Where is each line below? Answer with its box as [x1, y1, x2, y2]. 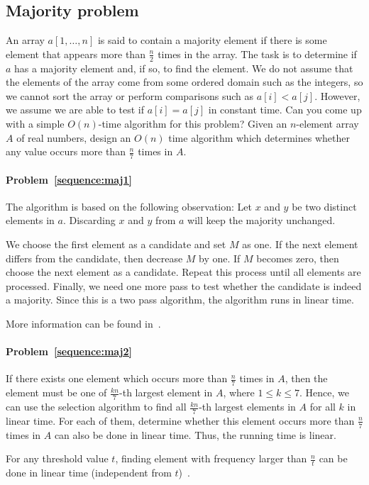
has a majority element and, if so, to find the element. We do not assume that [14, 60, 353, 75]
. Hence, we [299, 385, 349, 400]
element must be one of [6, 385, 107, 400]
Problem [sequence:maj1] [6, 172, 133, 186]
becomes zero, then [256, 250, 339, 265]
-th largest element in [119, 385, 213, 400]
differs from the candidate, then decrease [6, 250, 183, 265]
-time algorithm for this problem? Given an [98, 116, 287, 130]
